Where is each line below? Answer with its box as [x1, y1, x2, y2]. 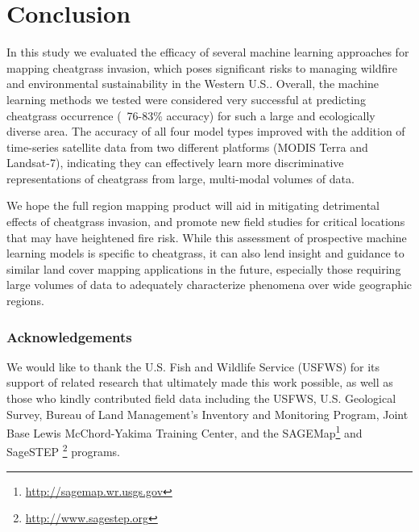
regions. [6, 292, 44, 309]
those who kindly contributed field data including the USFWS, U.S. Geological [6, 390, 396, 407]
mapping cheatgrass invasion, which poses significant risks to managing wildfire [6, 59, 397, 76]
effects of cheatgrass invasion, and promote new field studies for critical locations [6, 213, 405, 230]
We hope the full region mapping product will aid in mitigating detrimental [6, 197, 380, 214]
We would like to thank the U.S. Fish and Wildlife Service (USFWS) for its [6, 358, 380, 375]
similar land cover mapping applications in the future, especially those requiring [6, 260, 401, 277]
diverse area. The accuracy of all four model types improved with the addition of [6, 123, 405, 140]
